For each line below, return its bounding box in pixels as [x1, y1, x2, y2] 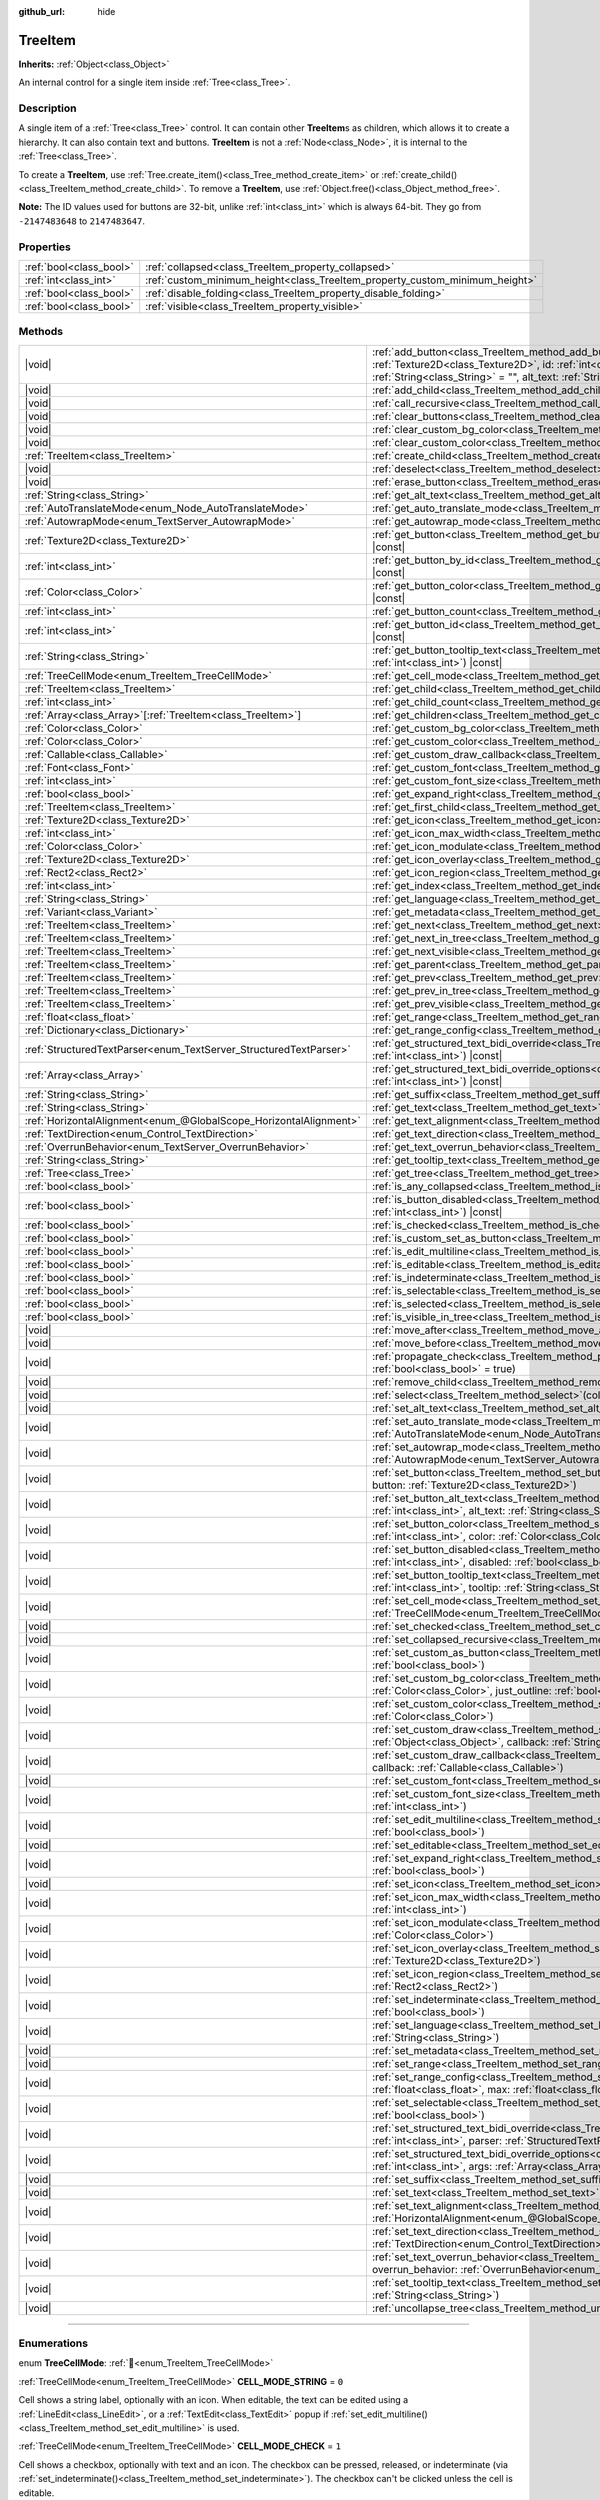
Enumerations [18, 2336, 89, 2350]
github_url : [18, 6, 65, 17]
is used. [206, 2421, 240, 2434]
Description [18, 101, 77, 115]
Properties [18, 240, 72, 254]
